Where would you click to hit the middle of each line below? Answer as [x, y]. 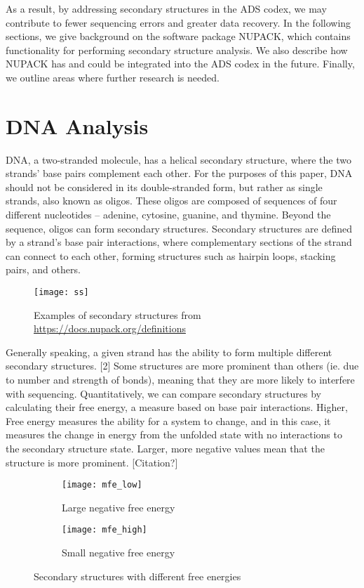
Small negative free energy [119, 553]
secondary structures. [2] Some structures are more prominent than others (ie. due [182, 366]
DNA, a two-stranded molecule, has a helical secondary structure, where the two [178, 159]
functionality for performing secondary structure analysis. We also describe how [177, 50]
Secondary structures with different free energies [137, 576]
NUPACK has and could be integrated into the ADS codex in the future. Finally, [180, 64]
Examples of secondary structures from [117, 314]
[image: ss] [61, 293]
